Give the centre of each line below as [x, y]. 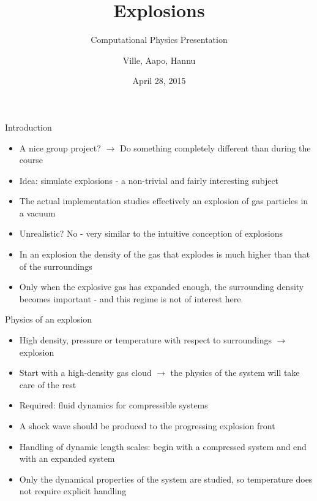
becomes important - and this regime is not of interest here [130, 298]
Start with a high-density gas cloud [85, 373]
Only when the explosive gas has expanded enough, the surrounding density [162, 287]
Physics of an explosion [48, 319]
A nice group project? [60, 147]
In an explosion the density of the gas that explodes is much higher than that [165, 254]
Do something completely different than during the [215, 147]
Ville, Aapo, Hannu [159, 60]
